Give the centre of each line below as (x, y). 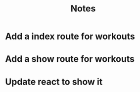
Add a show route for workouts (70, 59)
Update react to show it (54, 82)
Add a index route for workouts (70, 36)
